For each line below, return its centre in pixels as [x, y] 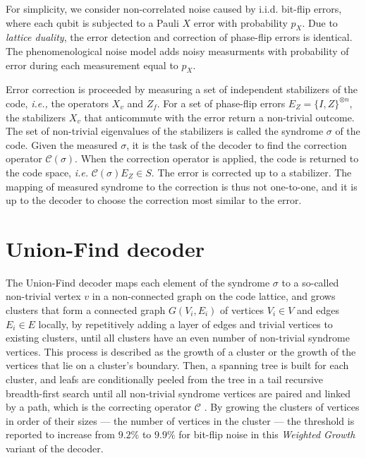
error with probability [240, 22]
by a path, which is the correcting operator [99, 407]
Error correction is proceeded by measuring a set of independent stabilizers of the [182, 89]
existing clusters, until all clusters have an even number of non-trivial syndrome [178, 338]
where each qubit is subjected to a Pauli [92, 22]
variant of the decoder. [55, 448]
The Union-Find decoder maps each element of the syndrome [138, 282]
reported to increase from [61, 434]
